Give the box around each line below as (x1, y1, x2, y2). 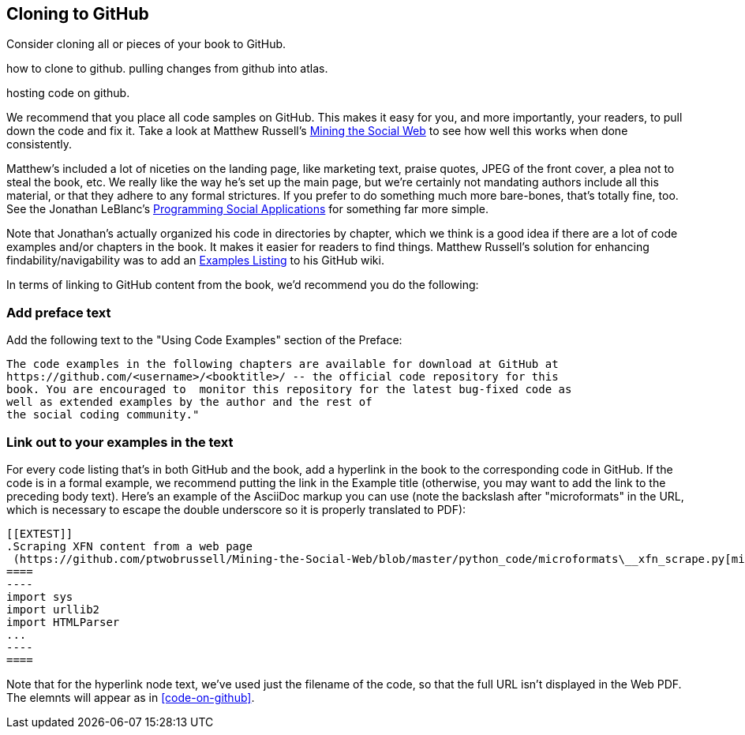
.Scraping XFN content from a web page (6, 539, 253, 553)
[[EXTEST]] (6, 527, 73, 540)
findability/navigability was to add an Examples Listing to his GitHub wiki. (6, 253, 384, 268)
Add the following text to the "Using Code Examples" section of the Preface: (6, 333, 402, 347)
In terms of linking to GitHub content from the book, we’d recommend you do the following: (6, 278, 479, 292)
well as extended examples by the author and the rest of (6, 396, 372, 409)
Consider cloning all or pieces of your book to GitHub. (6, 37, 286, 51)
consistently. (6, 137, 73, 152)
